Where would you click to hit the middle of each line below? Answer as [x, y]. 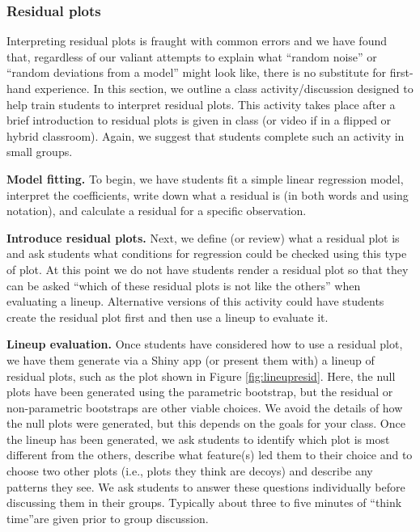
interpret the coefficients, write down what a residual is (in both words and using [208, 194]
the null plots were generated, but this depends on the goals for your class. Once [206, 423]
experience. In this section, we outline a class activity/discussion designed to [224, 88]
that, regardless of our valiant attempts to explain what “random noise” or [192, 56]
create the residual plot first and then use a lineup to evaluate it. [168, 317]
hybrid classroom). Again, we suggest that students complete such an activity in [206, 135]
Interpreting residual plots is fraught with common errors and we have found [197, 41]
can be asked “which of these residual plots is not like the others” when [184, 285]
